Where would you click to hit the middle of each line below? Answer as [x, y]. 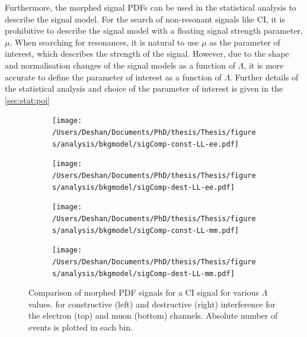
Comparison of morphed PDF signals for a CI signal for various [144, 292]
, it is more [264, 65]
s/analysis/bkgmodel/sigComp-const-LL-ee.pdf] [145, 144]
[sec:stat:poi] [27, 100]
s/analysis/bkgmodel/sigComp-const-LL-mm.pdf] [145, 230]
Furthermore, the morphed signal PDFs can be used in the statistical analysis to [151, 7]
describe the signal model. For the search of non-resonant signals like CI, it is [145, 19]
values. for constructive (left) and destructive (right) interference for [152, 304]
